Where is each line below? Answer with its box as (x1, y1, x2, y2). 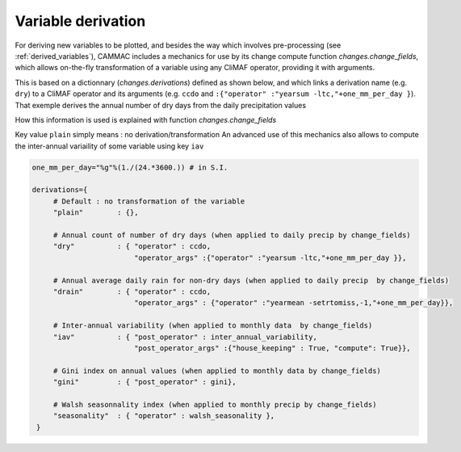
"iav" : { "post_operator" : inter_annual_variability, (52, 332, 318, 341)
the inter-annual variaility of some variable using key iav (15, 141, 204, 151)
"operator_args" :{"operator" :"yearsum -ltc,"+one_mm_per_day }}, (133, 253, 407, 262)
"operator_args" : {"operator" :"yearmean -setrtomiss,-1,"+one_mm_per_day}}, (133, 299, 454, 308)
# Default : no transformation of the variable (52, 196, 245, 206)
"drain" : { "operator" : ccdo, (52, 287, 212, 296)
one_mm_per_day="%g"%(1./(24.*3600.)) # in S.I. (31, 162, 228, 172)
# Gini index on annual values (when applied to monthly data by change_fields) (52, 366, 381, 375)
